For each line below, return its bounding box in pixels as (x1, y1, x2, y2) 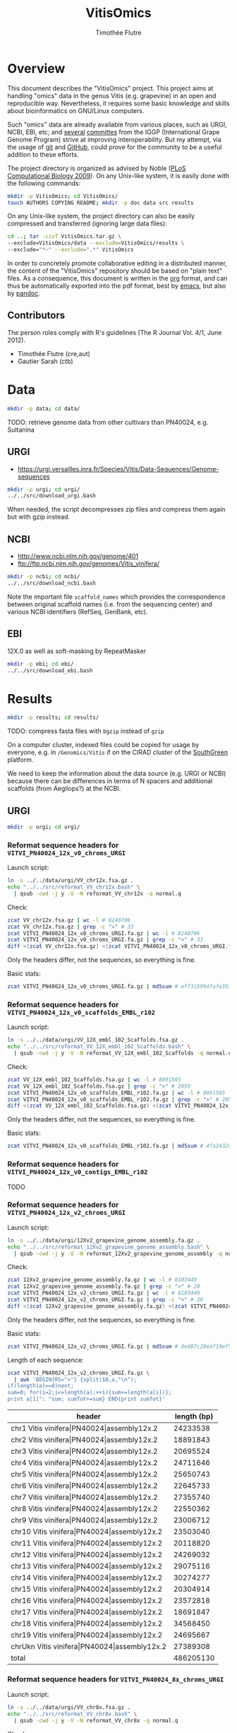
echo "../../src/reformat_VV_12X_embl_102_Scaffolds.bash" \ (7, 1043, 191, 1050)
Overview (7, 60, 66, 76)
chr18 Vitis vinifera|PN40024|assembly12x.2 (11, 1619, 163, 1628)
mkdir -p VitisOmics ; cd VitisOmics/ (7, 192, 119, 199)
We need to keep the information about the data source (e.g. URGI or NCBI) (7, 769, 226, 778)
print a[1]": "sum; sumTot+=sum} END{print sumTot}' (7, 1396, 166, 1403)
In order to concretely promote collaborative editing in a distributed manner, (7, 259, 228, 268)
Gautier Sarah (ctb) (17, 357, 73, 365)
